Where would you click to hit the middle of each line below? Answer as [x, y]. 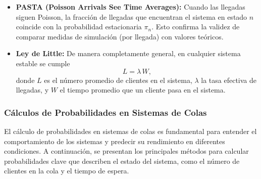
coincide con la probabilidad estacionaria [79, 27]
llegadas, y [32, 90]
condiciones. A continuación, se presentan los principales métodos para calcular [126, 151]
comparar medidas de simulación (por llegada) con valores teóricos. [120, 36]
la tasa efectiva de [229, 80]
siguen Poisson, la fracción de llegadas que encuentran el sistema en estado [132, 16]
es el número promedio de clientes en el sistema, [118, 80]
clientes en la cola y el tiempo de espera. [67, 171]
